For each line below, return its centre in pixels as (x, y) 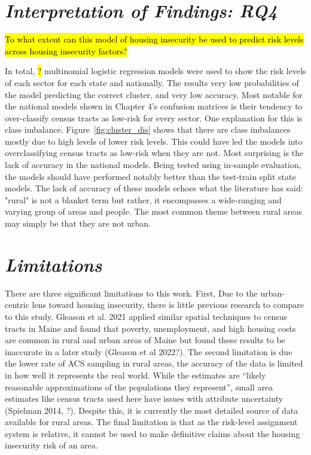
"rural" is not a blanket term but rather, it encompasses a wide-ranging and (143, 199)
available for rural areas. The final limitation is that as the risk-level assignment (151, 422)
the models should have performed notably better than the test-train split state (150, 176)
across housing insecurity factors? (66, 51)
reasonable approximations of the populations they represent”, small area (139, 387)
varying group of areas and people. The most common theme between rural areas (154, 211)
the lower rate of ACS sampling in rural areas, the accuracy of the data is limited (154, 363)
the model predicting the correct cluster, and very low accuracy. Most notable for (154, 94)
